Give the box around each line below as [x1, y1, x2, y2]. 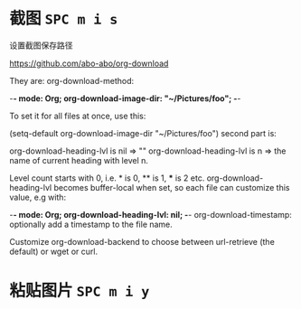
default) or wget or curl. [9, 246, 98, 257]
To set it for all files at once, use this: [9, 110, 146, 121]
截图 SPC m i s [9, 8, 118, 29]
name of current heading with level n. [9, 154, 149, 165]
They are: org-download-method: [9, 75, 135, 86]
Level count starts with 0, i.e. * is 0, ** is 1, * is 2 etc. [9, 173, 205, 183]
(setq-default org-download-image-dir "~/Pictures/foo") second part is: [9, 127, 277, 138]
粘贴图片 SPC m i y [9, 281, 150, 301]
